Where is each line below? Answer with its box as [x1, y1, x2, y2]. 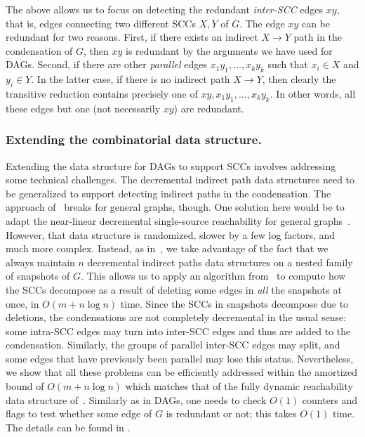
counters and [302, 392, 358, 407]
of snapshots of [6, 268, 70, 283]
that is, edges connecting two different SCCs [6, 15, 196, 30]
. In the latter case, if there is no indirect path [31, 72, 230, 86]
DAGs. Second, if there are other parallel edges [6, 57, 208, 72]
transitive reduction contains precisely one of [6, 86, 198, 100]
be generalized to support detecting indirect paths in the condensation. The [6, 185, 331, 200]
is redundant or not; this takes [166, 406, 297, 421]
